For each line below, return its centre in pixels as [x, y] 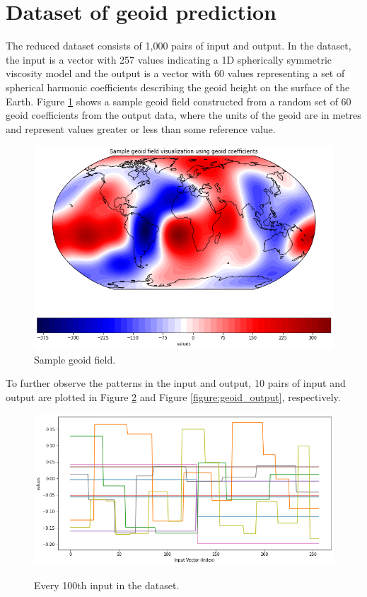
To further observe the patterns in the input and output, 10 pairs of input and [176, 383]
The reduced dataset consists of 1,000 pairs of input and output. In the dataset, [179, 46]
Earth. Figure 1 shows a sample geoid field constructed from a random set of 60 [179, 101]
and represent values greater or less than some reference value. [141, 128]
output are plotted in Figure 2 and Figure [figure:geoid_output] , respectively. [173, 396]
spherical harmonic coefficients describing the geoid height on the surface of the [178, 87]
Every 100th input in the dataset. [107, 585]
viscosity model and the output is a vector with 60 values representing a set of [175, 73]
